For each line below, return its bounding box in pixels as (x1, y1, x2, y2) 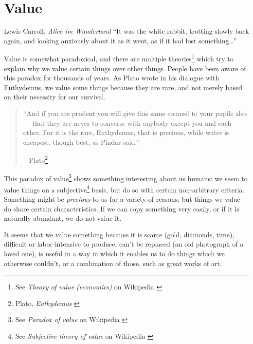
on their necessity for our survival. (4, 92, 106, 102)
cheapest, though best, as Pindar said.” (23, 136, 139, 147)
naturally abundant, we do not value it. (4, 213, 122, 223)
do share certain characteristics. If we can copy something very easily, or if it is (4, 203, 239, 213)
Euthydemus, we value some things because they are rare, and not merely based (4, 82, 242, 92)
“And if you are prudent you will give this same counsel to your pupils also (23, 108, 247, 118)
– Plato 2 (23, 153, 48, 165)
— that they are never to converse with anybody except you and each (23, 117, 232, 128)
